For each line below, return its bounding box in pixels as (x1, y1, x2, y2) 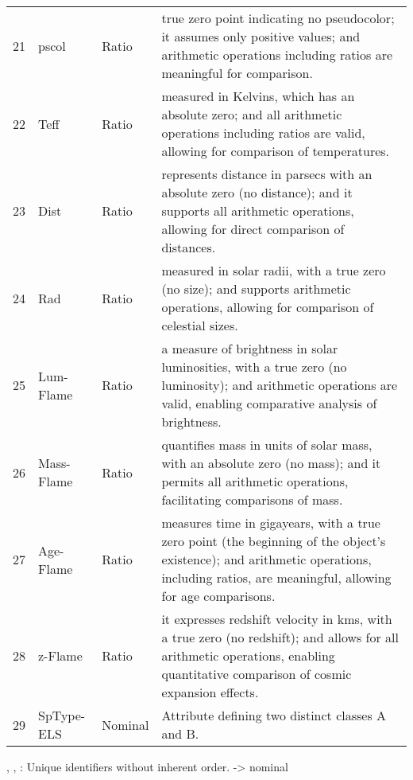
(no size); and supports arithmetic (161, 279, 351, 298)
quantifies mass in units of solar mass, (161, 435, 372, 454)
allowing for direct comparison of (161, 220, 345, 238)
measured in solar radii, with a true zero (161, 261, 386, 279)
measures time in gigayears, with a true (161, 513, 380, 532)
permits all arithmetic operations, (161, 472, 349, 490)
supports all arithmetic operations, (161, 201, 354, 220)
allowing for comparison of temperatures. (161, 142, 390, 160)
